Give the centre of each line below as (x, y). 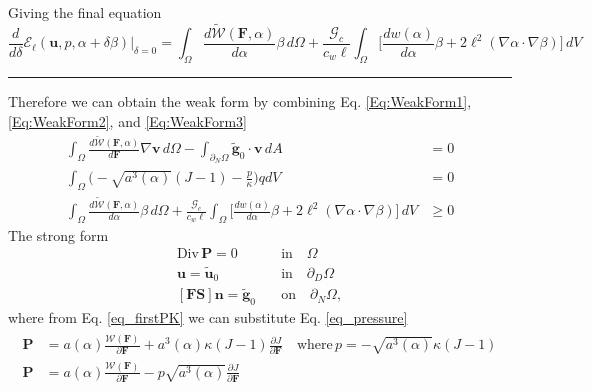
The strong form (58, 234)
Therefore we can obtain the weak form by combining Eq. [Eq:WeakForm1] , (240, 101)
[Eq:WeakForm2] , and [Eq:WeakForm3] (127, 120)
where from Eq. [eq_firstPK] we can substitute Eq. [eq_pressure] (208, 317)
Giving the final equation (85, 12)
